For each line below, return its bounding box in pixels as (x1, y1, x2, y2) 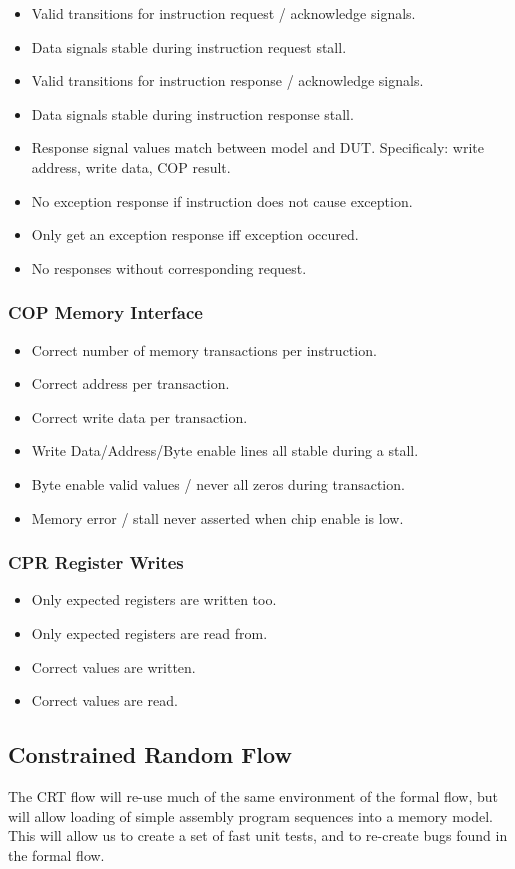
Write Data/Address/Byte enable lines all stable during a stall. (31, 440, 419, 461)
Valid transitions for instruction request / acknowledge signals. (31, 3, 416, 23)
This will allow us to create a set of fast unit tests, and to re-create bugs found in (8, 825, 508, 846)
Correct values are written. (31, 656, 196, 677)
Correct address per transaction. (31, 373, 230, 394)
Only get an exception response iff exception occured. (31, 224, 359, 245)
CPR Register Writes (8, 550, 184, 575)
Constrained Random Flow (8, 739, 292, 770)
